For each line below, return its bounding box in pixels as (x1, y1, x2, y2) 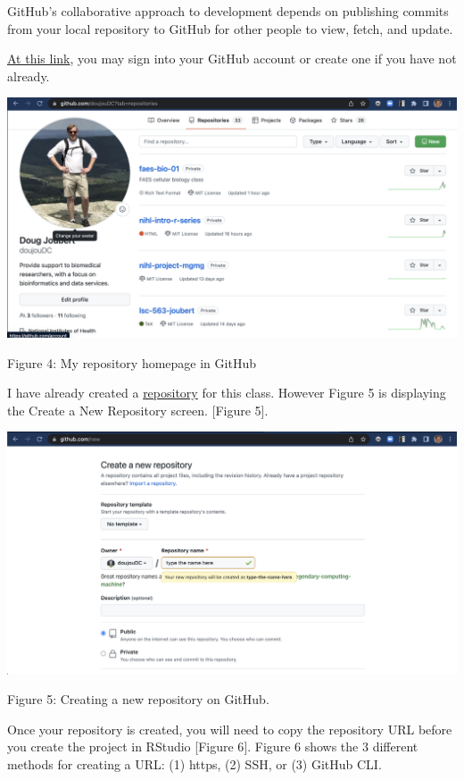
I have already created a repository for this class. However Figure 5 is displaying (7, 383, 446, 402)
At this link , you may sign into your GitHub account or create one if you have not (7, 49, 457, 68)
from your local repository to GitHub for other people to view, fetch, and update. (7, 19, 453, 38)
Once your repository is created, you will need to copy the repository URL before (7, 719, 452, 738)
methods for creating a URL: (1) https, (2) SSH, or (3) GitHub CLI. (7, 755, 382, 774)
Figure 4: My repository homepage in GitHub (7, 353, 256, 372)
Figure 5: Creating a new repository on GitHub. (7, 690, 269, 709)
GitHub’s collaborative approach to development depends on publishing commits (7, 2, 449, 20)
